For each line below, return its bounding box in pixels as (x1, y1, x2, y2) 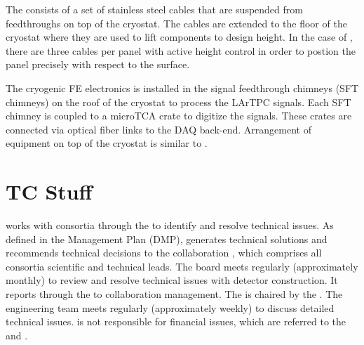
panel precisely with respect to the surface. (6, 57, 190, 72)
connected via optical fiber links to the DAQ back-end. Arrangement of (6, 122, 311, 136)
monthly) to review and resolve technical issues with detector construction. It (6, 273, 338, 287)
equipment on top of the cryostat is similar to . (6, 136, 208, 150)
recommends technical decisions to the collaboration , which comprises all (6, 245, 322, 260)
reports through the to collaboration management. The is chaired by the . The (6, 287, 343, 301)
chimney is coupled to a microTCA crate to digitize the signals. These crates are (6, 108, 352, 123)
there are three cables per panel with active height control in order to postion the (6, 43, 356, 58)
